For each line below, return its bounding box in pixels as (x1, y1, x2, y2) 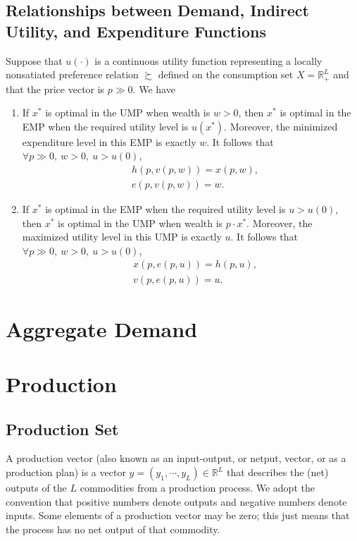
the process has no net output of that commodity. (6, 521, 220, 536)
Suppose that (6, 53, 63, 68)
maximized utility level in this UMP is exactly (22, 229, 222, 244)
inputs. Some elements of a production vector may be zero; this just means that (6, 508, 350, 523)
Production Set (6, 418, 119, 439)
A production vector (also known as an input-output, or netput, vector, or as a (6, 451, 346, 466)
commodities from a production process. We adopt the (80, 480, 315, 495)
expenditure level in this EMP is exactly (22, 134, 196, 149)
